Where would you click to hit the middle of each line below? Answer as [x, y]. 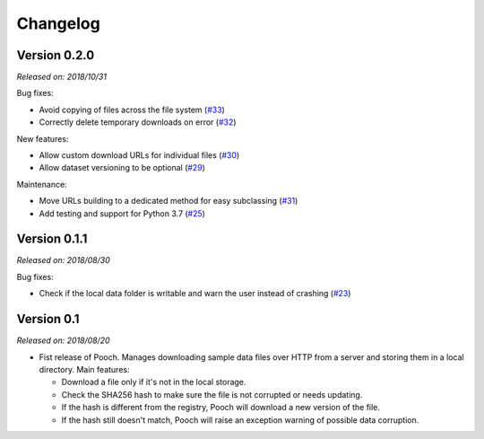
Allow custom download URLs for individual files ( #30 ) [139, 155]
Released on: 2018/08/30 [64, 260]
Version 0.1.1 [52, 239]
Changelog [58, 23]
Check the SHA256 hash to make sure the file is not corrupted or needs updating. [212, 394]
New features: [43, 138]
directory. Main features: [84, 369]
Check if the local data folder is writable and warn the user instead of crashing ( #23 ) [195, 294]
